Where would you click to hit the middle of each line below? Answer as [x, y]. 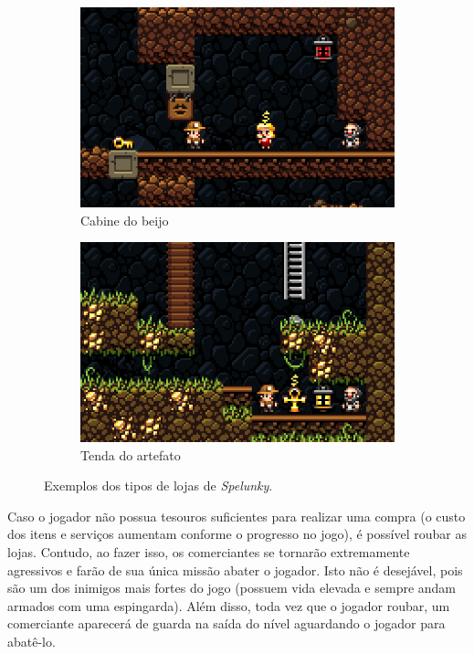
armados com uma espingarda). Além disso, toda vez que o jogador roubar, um [229, 605]
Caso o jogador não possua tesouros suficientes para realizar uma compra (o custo [237, 516]
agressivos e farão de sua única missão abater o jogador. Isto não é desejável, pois [235, 570]
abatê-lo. [32, 641]
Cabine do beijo [125, 220]
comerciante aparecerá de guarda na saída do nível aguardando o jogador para [226, 623]
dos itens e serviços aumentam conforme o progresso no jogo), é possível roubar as [237, 534]
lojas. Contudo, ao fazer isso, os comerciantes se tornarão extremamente [209, 551]
